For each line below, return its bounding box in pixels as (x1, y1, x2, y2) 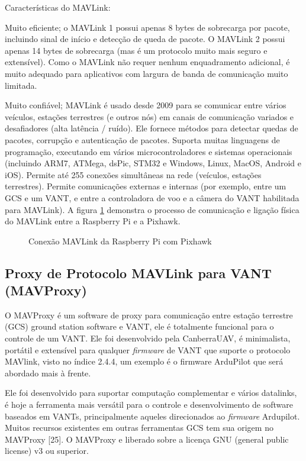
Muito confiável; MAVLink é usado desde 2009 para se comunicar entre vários (5, 99, 286, 111)
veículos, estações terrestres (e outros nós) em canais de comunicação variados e (5, 110, 294, 122)
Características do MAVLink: (5, 1, 111, 13)
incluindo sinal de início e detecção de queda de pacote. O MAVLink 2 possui (5, 33, 285, 45)
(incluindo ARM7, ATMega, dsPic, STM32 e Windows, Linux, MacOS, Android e (5, 157, 301, 169)
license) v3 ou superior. (5, 444, 89, 457)
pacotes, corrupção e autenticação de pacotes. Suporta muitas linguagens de (5, 133, 280, 146)
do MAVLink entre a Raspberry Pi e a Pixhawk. (5, 215, 181, 227)
